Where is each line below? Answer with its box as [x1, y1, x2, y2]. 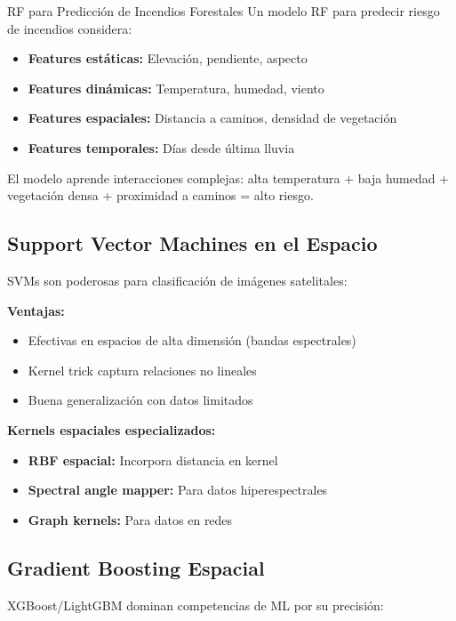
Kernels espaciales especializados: [7, 420, 216, 439]
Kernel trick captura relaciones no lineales [28, 360, 257, 379]
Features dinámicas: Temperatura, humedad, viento [28, 78, 324, 97]
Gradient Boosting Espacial [7, 553, 265, 581]
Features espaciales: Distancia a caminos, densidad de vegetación [28, 109, 397, 127]
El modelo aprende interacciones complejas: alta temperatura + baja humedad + [7, 168, 450, 187]
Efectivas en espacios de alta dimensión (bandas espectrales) [28, 331, 356, 350]
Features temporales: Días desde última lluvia [28, 138, 295, 157]
